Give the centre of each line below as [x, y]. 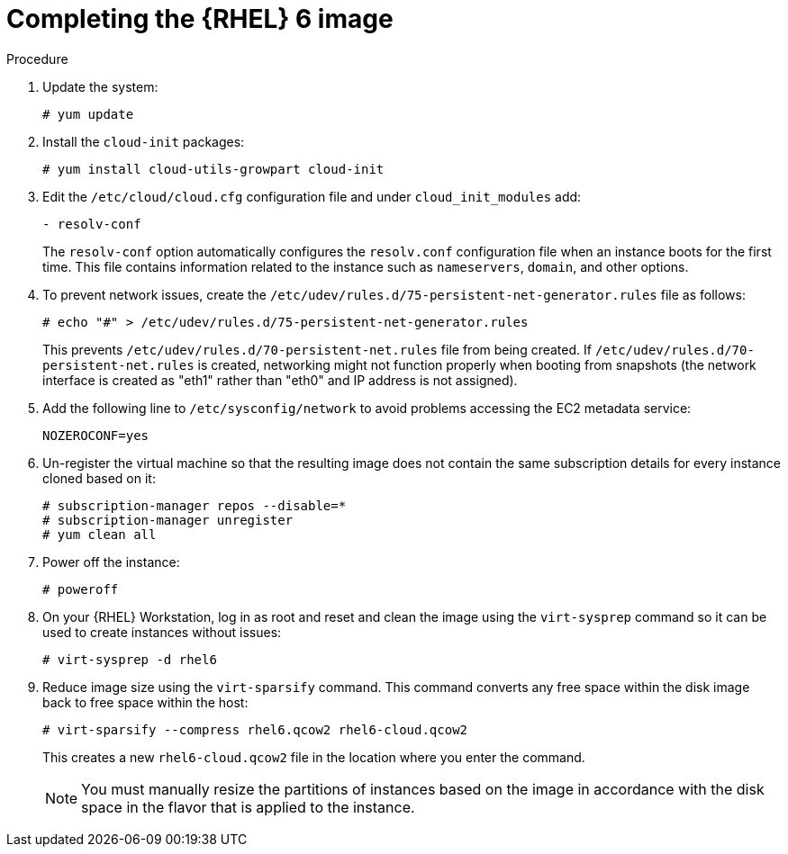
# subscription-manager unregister [168, 520]
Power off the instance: [111, 562]
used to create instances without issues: [162, 632]
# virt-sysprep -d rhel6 [130, 659]
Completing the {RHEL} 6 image [200, 19]
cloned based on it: [99, 478]
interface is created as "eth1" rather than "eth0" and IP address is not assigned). [280, 380]
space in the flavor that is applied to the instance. [248, 807]
